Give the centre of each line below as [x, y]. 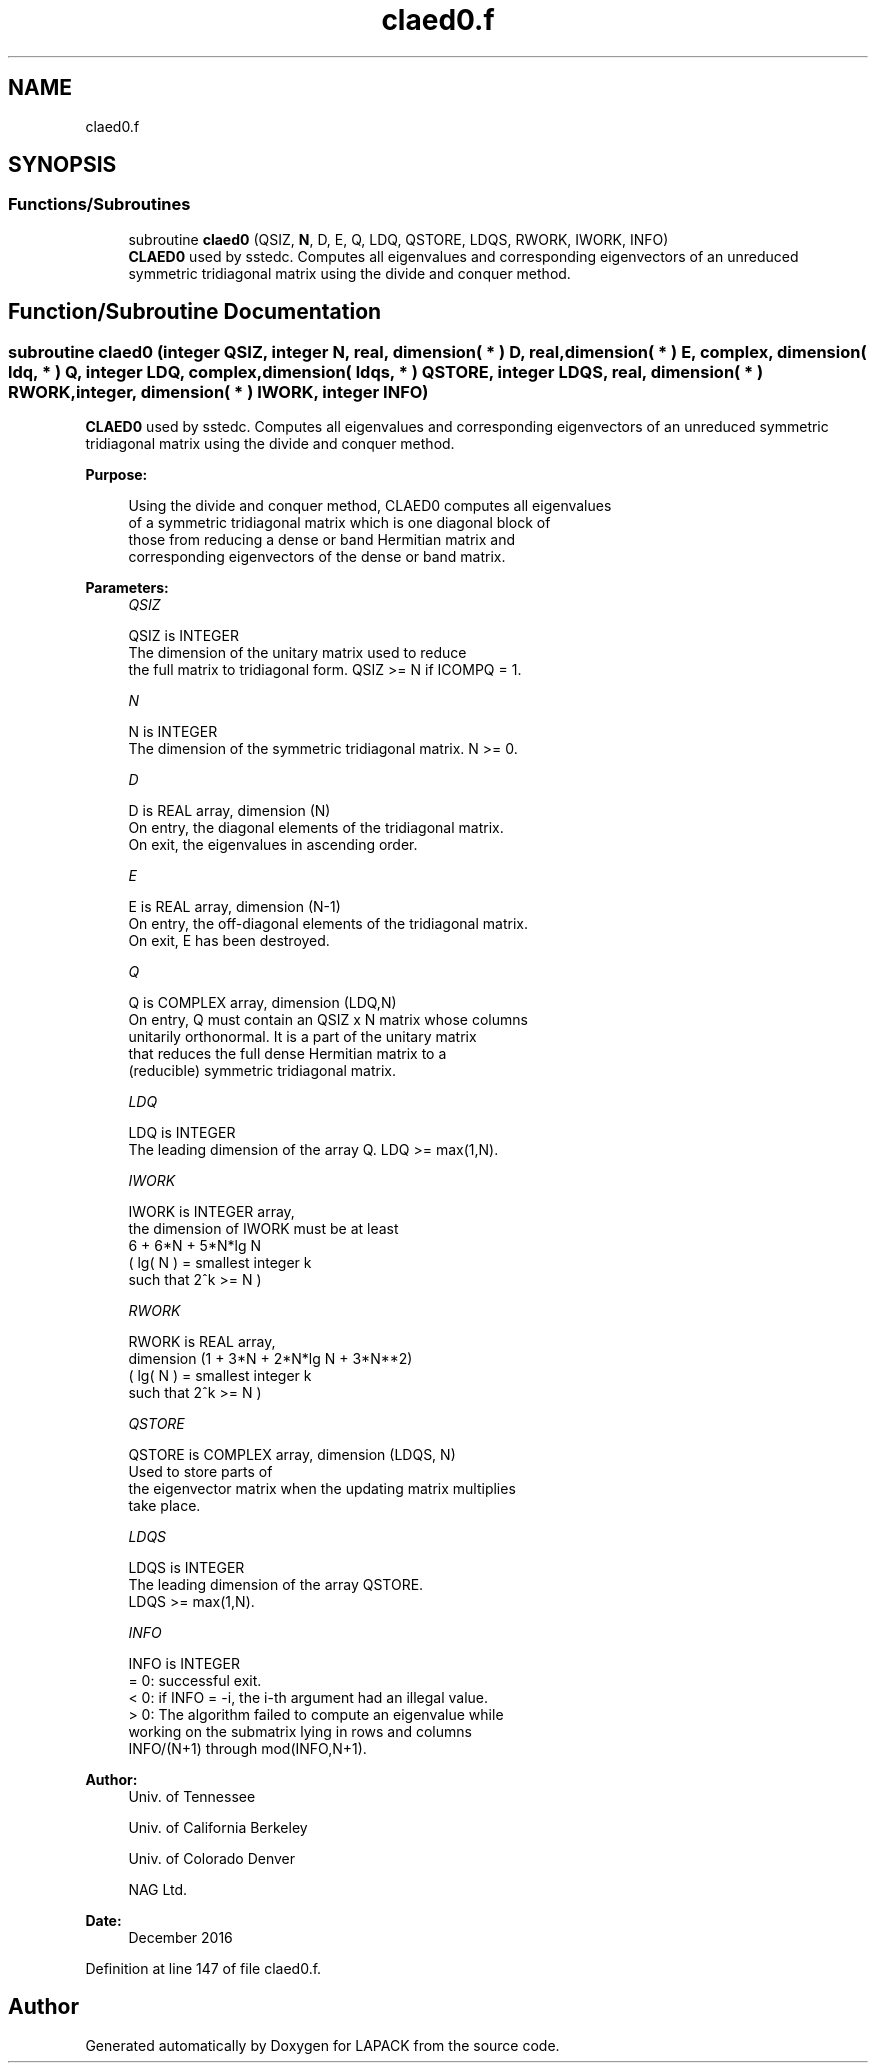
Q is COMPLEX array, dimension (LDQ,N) [262, 1003]
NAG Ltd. [158, 1890]
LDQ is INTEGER [182, 1133]
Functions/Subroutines [99, 204]
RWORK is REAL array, [202, 1342]
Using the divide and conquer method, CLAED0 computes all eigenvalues [370, 506]
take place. [164, 1506]
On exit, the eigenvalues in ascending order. [273, 845]
